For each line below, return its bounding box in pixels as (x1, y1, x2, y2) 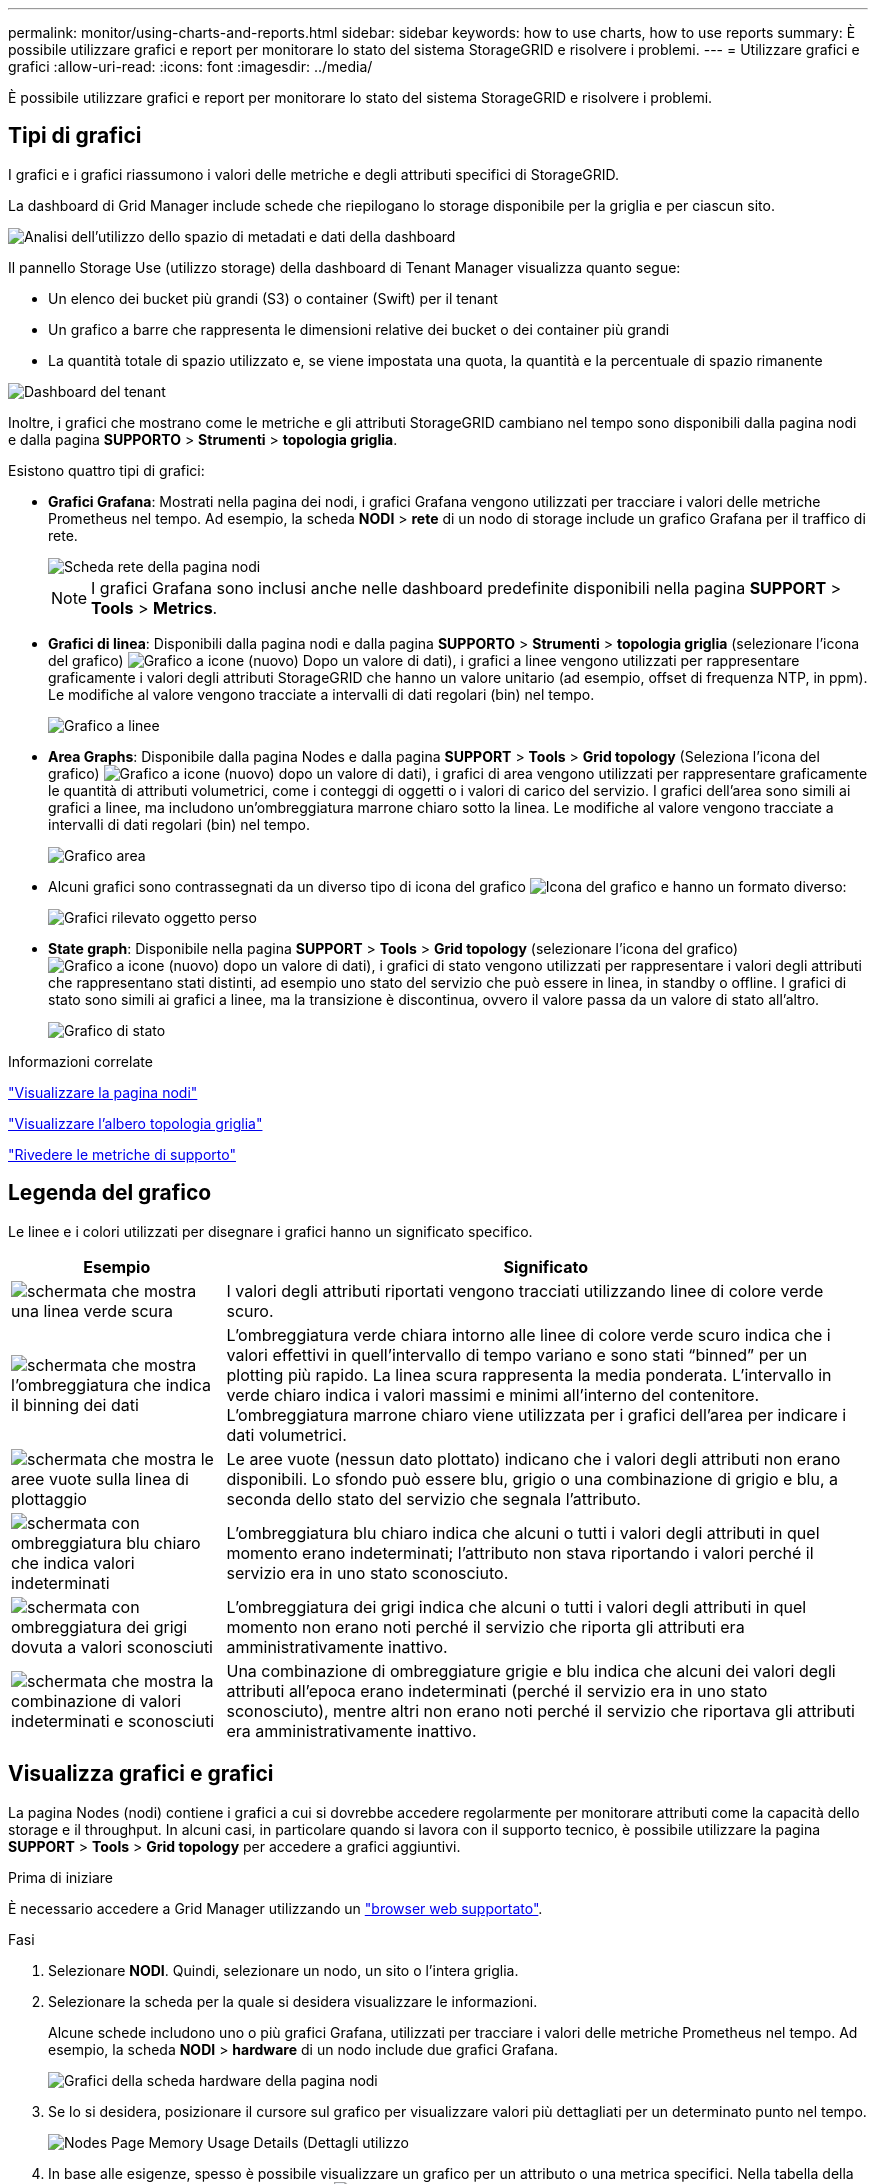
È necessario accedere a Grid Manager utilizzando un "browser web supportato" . (8, 1899, 543, 1917)
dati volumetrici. (226, 1424, 347, 1445)
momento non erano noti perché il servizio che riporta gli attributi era (226, 1616, 745, 1637)
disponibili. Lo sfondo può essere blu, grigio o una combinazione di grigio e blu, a (226, 1468, 839, 1489)
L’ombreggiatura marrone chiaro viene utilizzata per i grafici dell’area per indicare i (226, 1404, 847, 1425)
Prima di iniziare (8, 1868, 113, 1886)
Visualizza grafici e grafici (8, 1761, 274, 1787)
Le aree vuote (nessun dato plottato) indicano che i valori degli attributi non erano (226, 1448, 841, 1469)
